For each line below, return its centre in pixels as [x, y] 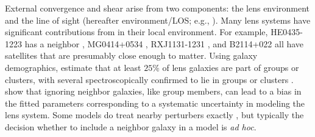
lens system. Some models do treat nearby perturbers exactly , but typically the [154, 115]
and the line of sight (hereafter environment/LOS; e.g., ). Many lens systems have [158, 20]
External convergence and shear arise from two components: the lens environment [157, 8]
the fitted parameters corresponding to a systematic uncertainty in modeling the [155, 103]
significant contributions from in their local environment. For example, [136, 32]
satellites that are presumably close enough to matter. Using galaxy [131, 55]
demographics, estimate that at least [73, 67]
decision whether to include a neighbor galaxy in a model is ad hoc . [131, 126]
